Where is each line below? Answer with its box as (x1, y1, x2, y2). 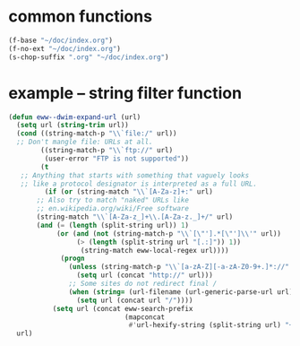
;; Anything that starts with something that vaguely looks (20, 170, 250, 180)
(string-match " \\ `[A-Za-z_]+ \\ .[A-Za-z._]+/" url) (36, 212, 234, 221)
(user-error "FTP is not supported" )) (44, 154, 190, 163)
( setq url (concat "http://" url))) (76, 271, 214, 280)
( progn (60, 254, 86, 264)
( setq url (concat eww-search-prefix (52, 304, 193, 313)
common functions (8, 6, 153, 27)
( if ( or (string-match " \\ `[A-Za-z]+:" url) (44, 187, 214, 196)
